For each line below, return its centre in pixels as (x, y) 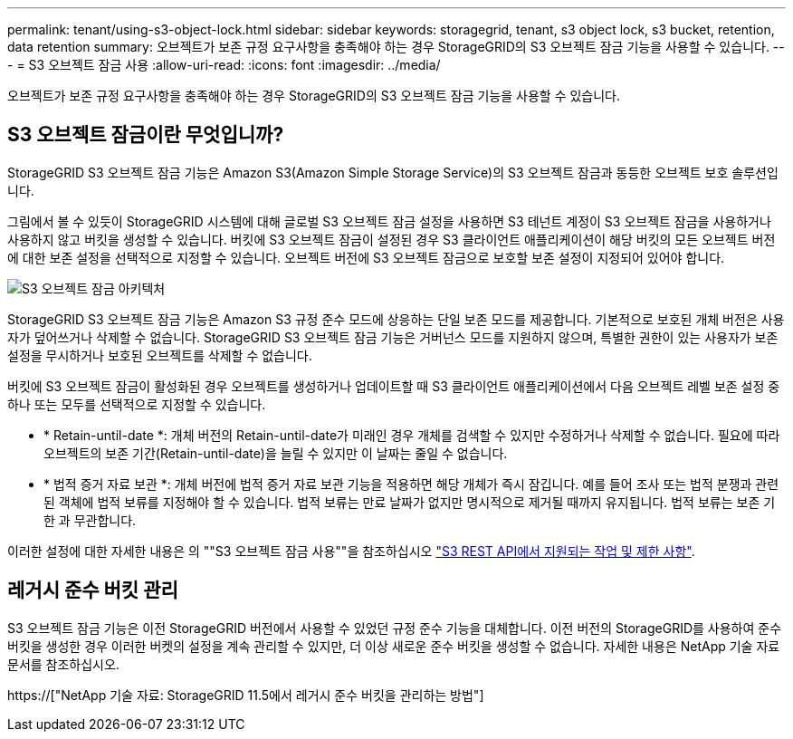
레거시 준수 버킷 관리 (93, 590)
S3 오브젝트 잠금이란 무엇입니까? (146, 135)
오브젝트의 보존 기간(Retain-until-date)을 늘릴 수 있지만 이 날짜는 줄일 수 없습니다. (276, 453)
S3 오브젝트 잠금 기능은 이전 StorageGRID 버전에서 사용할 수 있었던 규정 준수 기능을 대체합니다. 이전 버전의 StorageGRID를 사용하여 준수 (395, 628)
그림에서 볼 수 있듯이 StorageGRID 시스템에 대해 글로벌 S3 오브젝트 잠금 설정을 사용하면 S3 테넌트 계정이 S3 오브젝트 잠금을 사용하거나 (389, 221)
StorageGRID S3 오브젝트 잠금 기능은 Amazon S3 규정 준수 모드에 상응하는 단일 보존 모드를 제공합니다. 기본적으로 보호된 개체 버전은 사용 (396, 319)
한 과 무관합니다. (90, 520)
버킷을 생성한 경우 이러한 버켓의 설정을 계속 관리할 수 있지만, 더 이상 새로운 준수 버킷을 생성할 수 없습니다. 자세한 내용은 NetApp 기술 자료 (394, 646)
